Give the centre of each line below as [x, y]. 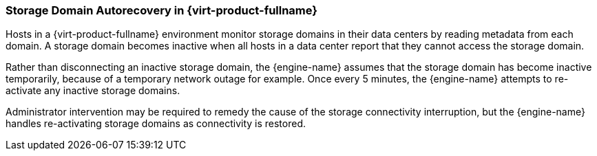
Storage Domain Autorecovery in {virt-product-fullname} [162, 10]
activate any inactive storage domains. [93, 91]
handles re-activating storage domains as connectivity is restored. [156, 124]
